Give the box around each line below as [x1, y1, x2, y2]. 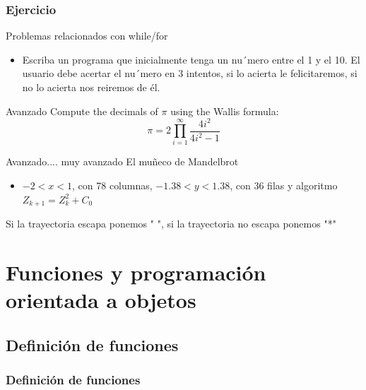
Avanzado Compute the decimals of [6, 103, 158, 118]
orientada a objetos [6, 285, 196, 314]
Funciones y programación [6, 257, 266, 286]
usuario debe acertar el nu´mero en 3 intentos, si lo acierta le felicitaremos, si [22, 66, 358, 81]
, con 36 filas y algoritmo [230, 178, 338, 193]
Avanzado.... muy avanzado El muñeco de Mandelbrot [6, 154, 239, 169]
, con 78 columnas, [72, 178, 153, 193]
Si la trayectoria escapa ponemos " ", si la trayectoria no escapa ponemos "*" [6, 216, 336, 231]
